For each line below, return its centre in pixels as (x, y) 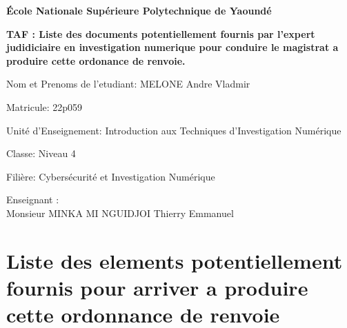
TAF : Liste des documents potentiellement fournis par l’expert (161, 33)
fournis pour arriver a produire (157, 287)
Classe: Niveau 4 (41, 153)
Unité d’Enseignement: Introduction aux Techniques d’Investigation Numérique (174, 130)
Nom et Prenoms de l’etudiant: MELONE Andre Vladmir (128, 84)
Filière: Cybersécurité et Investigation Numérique (111, 176)
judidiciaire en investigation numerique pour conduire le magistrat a (172, 47)
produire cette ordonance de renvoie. (96, 60)
